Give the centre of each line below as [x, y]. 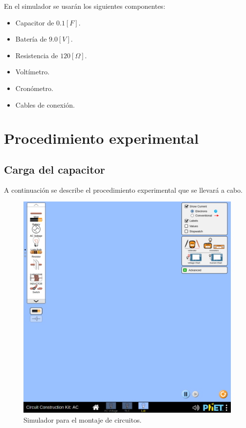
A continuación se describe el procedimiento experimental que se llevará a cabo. [123, 190]
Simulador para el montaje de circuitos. [83, 419]
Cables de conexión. [45, 104]
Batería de [31, 39]
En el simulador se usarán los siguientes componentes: [85, 6]
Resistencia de [37, 55]
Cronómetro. [34, 88]
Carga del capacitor [55, 169]
